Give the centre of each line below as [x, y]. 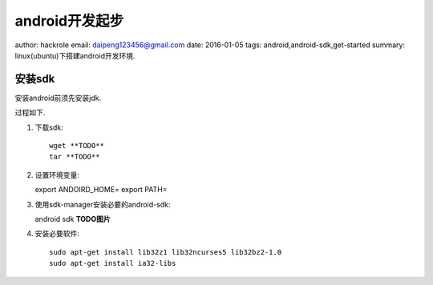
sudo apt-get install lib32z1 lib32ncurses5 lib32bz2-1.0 [166, 252]
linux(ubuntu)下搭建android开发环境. [75, 55]
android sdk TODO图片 [73, 219]
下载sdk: [49, 127]
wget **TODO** [77, 146]
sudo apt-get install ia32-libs [113, 263]
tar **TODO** [75, 157]
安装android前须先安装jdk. [58, 98]
